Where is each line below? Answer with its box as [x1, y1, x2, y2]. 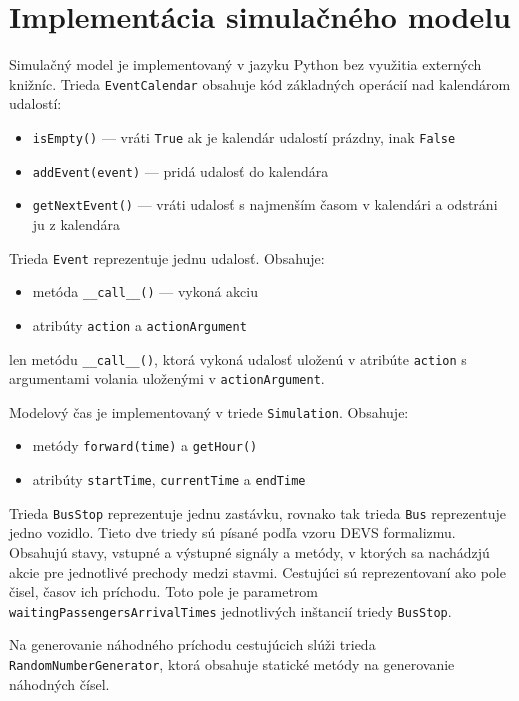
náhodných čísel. [9, 673, 110, 694]
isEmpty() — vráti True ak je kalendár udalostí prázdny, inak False [32, 126, 456, 147]
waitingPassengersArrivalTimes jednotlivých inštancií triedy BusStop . [9, 600, 452, 621]
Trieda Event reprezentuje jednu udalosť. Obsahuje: [9, 247, 325, 268]
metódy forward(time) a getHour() [32, 435, 258, 456]
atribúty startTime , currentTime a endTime [32, 469, 306, 490]
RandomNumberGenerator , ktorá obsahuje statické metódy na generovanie [9, 654, 455, 675]
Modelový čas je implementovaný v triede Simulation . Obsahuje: [9, 401, 409, 422]
